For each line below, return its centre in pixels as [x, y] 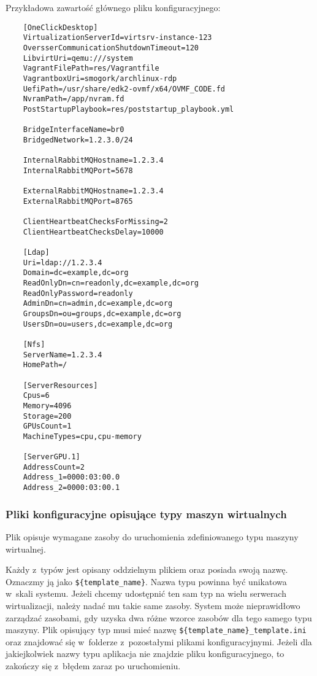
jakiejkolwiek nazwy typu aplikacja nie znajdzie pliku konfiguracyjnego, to [145, 654]
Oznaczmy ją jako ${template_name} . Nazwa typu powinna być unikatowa [146, 581]
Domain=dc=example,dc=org [76, 273]
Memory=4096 [47, 406]
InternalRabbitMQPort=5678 [78, 170]
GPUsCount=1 [47, 426]
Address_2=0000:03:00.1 [71, 488]
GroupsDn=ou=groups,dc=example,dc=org [102, 313]
